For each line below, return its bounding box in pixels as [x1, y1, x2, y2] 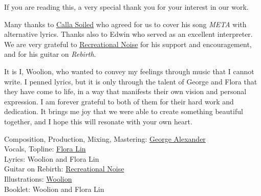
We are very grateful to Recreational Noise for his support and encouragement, [4, 38, 252, 49]
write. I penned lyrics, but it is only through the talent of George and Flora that [4, 76, 257, 86]
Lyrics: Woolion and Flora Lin [4, 153, 99, 164]
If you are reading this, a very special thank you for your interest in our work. [4, 2, 249, 12]
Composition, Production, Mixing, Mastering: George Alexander [4, 133, 206, 144]
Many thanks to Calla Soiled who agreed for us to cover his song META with [4, 18, 247, 29]
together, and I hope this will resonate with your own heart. [4, 116, 192, 126]
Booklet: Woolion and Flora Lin [4, 183, 104, 194]
